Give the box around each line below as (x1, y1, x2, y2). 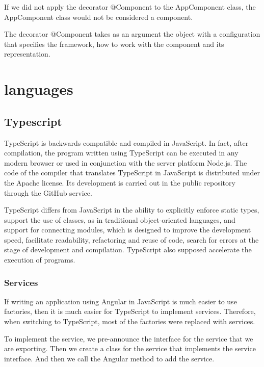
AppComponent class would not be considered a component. (4, 11, 193, 22)
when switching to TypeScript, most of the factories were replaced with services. (4, 316, 255, 327)
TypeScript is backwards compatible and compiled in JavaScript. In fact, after (4, 137, 249, 148)
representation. (4, 48, 50, 59)
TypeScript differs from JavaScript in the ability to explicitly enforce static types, (4, 204, 259, 215)
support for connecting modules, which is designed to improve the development (4, 224, 251, 235)
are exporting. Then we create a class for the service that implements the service (4, 343, 256, 354)
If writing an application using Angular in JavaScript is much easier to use (4, 296, 237, 306)
